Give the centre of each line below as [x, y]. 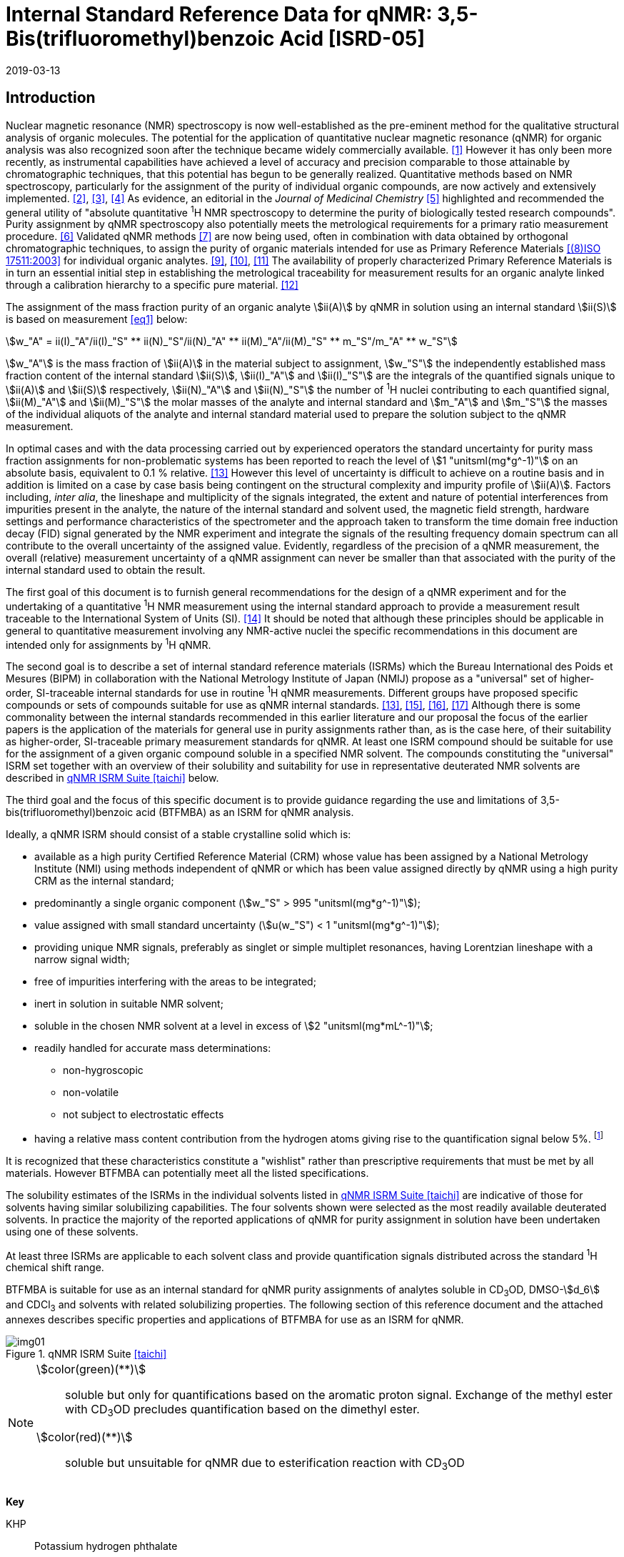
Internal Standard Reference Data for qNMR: [219, 14]
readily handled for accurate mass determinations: [153, 1048]
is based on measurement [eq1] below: [97, 319]
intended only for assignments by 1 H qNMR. [109, 643]
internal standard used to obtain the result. [106, 569]
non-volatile [91, 1092]
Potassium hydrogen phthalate [106, 1546]
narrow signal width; [82, 959]
